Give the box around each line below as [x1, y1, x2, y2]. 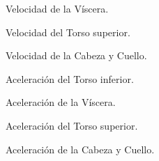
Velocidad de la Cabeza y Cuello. [6, 48, 147, 63]
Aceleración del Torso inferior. [6, 71, 134, 86]
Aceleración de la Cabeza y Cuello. [6, 141, 155, 156]
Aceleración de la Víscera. [6, 95, 116, 109]
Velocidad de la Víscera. [6, 1, 109, 15]
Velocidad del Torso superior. [6, 24, 130, 39]
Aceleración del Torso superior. [6, 118, 138, 132]
